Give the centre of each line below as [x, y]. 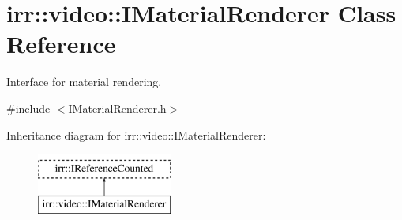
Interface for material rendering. [84, 82]
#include [28, 108]
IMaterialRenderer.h [117, 108]
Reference [61, 44]
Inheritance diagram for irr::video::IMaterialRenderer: [136, 134]
